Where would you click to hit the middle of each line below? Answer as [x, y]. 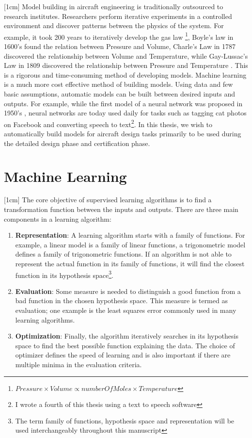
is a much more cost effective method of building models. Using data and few [118, 84]
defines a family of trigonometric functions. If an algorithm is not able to [123, 254]
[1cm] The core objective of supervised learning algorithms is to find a [108, 200]
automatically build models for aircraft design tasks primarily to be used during [123, 134]
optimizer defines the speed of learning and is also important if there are [123, 355]
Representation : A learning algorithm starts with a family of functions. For [130, 235]
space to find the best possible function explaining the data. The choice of [125, 345]
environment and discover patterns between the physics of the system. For [114, 25]
